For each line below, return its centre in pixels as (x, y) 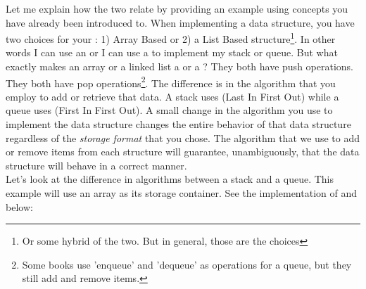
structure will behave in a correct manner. (96, 165)
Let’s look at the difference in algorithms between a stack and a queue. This (170, 179)
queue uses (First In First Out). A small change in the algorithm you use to (169, 110)
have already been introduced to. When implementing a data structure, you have (180, 22)
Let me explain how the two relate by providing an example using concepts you (177, 8)
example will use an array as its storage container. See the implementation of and (181, 193)
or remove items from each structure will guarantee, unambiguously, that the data (183, 152)
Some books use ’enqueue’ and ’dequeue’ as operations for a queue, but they (187, 264)
